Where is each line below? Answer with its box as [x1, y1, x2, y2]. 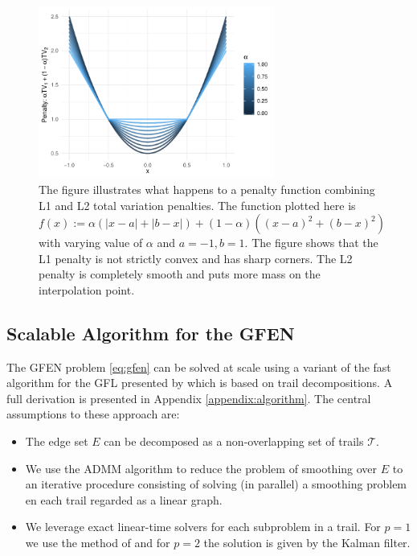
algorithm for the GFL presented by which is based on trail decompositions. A [6, 374, 393, 391]
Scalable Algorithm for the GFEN [6, 320, 295, 345]
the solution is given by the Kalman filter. [203, 534, 411, 551]
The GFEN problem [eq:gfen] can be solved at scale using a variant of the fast [6, 358, 391, 375]
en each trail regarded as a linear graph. [25, 491, 223, 508]
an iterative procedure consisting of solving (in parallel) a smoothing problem [25, 476, 407, 492]
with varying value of [39, 234, 143, 251]
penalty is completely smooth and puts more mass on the [39, 266, 321, 282]
